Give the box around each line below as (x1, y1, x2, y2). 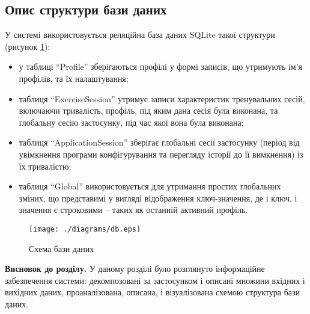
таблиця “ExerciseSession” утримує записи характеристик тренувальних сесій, (19, 92, 305, 105)
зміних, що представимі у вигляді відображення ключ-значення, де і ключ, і (19, 191, 297, 204)
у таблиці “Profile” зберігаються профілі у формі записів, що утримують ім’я (19, 60, 303, 73)
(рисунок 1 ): (5, 40, 50, 52)
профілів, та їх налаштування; (19, 72, 129, 84)
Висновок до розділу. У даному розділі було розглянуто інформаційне (5, 262, 265, 275)
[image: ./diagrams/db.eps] (29, 224, 141, 233)
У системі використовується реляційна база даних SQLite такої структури (5, 28, 275, 41)
